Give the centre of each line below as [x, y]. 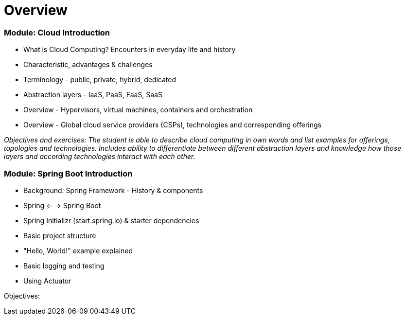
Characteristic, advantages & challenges [88, 65]
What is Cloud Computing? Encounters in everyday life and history [130, 50]
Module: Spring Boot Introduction [68, 173]
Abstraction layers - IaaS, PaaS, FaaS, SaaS [93, 95]
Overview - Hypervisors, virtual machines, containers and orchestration [138, 110]
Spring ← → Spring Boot [62, 205]
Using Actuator [47, 281]
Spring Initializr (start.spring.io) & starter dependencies [111, 220]
